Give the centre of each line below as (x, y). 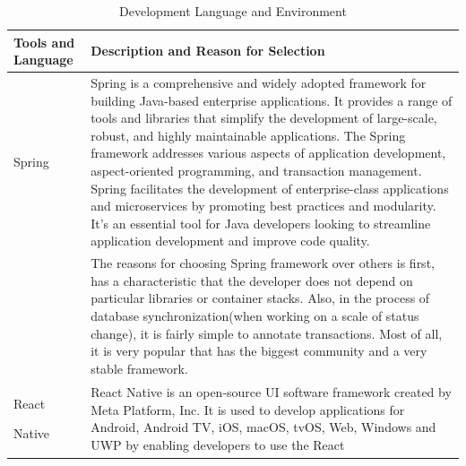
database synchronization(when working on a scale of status (255, 315)
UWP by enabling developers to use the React (218, 444)
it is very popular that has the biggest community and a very (259, 351)
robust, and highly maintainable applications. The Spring (248, 135)
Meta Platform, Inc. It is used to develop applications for (248, 409)
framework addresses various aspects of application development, (268, 153)
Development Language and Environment (233, 11)
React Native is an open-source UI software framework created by (271, 392)
